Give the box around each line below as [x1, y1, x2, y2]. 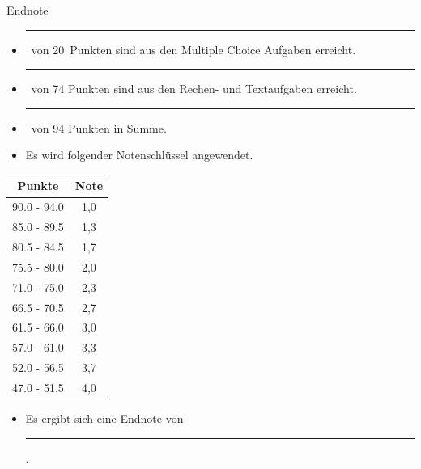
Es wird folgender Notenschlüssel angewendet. [25, 146, 253, 163]
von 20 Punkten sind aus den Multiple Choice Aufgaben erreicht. [31, 40, 356, 57]
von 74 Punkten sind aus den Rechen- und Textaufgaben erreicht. [31, 80, 357, 97]
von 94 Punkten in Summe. [31, 119, 167, 136]
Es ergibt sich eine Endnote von [25, 410, 184, 426]
